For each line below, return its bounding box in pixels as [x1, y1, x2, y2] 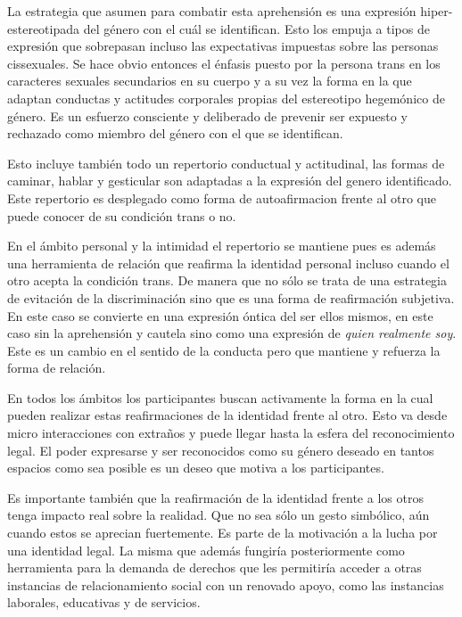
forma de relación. [7, 358, 106, 377]
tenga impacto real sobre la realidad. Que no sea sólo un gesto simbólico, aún [7, 506, 430, 524]
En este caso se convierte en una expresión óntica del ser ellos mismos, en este [7, 306, 433, 325]
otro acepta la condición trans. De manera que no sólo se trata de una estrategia [7, 271, 447, 290]
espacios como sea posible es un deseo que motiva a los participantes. [7, 458, 384, 477]
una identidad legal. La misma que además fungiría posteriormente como [7, 540, 405, 559]
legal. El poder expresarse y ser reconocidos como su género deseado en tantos [7, 440, 434, 459]
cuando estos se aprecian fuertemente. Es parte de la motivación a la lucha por [7, 523, 438, 542]
